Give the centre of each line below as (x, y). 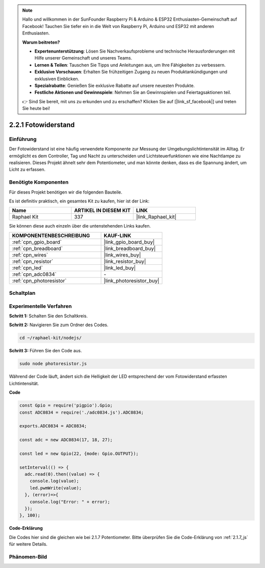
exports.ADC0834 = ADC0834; (53, 426)
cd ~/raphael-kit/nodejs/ (51, 338)
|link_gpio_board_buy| (129, 242)
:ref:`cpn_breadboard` (38, 248)
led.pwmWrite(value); (56, 488)
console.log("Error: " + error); (70, 502)
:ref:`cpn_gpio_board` (37, 242)
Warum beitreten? (41, 42)
